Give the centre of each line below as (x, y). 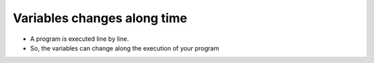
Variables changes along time (100, 18)
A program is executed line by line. (80, 39)
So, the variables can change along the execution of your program (125, 48)
